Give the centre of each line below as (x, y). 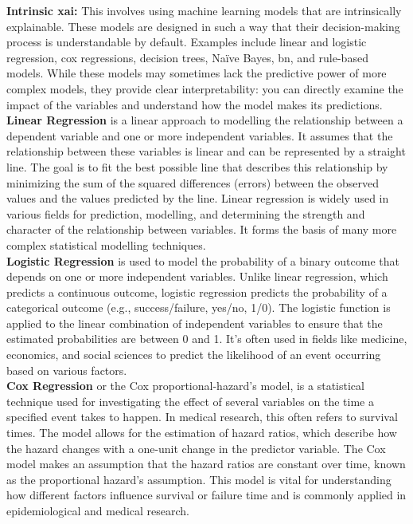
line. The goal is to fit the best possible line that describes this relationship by (197, 166)
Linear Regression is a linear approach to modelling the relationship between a (205, 120)
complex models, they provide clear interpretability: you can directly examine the (205, 88)
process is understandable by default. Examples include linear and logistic (187, 42)
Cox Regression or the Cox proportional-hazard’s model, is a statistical (185, 386)
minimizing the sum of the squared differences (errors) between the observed (193, 182)
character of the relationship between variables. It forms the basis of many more (202, 229)
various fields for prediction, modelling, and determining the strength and (186, 213)
